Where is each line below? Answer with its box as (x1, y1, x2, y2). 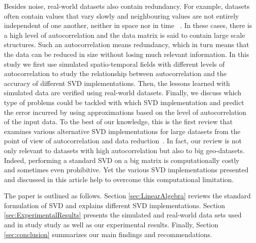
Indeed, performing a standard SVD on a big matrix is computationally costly (4, 155, 240, 165)
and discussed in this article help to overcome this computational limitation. (4, 174, 234, 184)
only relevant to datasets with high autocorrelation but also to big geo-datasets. (4, 145, 245, 155)
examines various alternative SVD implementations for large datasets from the (4, 126, 241, 136)
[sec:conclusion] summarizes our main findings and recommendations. (4, 229, 212, 239)
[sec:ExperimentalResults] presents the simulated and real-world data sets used (4, 210, 242, 220)
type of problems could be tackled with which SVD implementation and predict (4, 97, 244, 107)
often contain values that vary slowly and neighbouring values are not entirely (4, 10, 239, 21)
